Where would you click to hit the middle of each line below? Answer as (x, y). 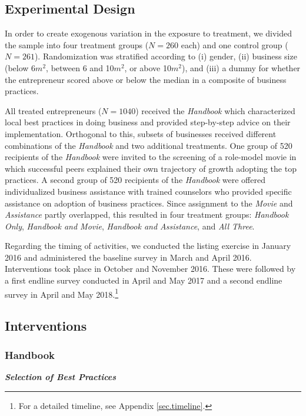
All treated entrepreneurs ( (53, 110)
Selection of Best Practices (61, 376)
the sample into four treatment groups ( (77, 44)
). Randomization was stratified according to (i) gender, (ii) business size (166, 56)
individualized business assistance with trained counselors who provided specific (148, 191)
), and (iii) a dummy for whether (241, 67)
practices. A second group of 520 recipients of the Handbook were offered (135, 180)
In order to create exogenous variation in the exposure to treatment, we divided (149, 33)
